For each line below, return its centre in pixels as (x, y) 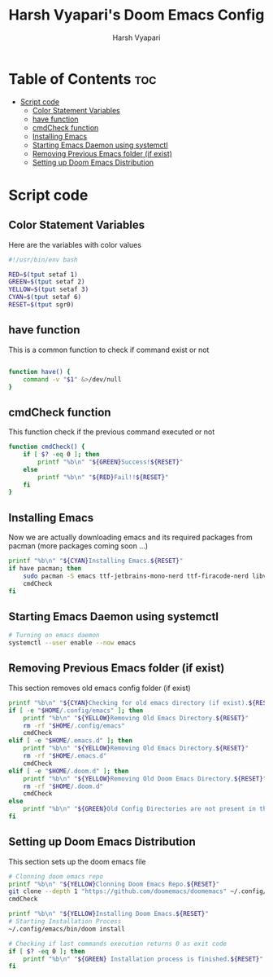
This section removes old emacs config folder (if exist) (100, 688)
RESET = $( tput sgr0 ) (41, 305)
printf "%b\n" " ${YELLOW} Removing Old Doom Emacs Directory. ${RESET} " (145, 779)
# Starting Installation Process (65, 922)
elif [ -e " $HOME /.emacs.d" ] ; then (70, 741)
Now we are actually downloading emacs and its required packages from (131, 537)
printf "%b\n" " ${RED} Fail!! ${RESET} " (103, 477)
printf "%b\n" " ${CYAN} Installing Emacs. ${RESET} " (96, 561)
